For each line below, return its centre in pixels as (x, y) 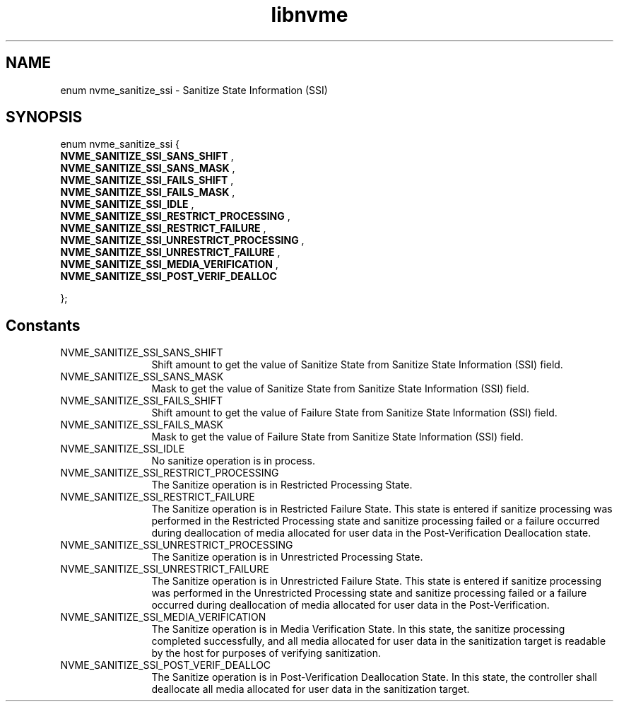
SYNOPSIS (44, 117)
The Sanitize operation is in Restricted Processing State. (282, 485)
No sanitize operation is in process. (233, 461)
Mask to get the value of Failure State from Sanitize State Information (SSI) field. (337, 437)
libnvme (309, 15)
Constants (43, 325)
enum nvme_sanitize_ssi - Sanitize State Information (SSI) (194, 90)
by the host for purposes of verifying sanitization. (266, 653)
